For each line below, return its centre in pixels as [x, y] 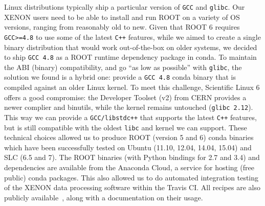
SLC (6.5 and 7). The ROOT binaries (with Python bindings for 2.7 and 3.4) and [132, 157]
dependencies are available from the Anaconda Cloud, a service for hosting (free [129, 167]
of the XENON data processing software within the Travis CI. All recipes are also [132, 187]
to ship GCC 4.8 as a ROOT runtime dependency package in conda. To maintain [130, 57]
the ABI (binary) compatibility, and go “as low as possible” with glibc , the [123, 67]
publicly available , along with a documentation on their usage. [104, 197]
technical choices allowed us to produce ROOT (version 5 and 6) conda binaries [129, 137]
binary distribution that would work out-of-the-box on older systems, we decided [131, 47]
